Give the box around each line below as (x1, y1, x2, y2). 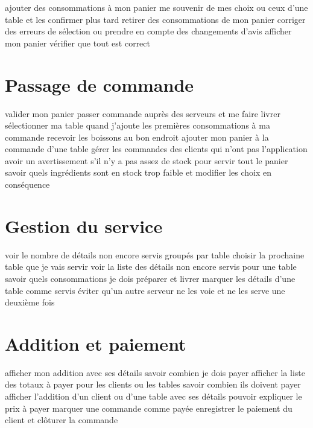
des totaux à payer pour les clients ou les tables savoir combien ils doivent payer (5, 378, 301, 391)
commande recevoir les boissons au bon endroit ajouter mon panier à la (5, 130, 269, 143)
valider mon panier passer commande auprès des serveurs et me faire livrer (5, 107, 280, 120)
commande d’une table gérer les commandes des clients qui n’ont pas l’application (5, 142, 308, 155)
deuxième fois (5, 296, 55, 308)
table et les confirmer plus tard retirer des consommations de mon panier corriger (5, 13, 306, 25)
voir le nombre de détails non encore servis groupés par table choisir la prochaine (5, 248, 305, 261)
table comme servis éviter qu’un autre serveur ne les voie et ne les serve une (5, 284, 285, 296)
